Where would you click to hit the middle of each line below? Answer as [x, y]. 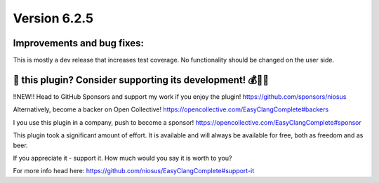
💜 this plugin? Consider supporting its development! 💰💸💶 [141, 80]
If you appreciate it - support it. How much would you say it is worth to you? [122, 158]
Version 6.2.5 [53, 18]
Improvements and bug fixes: [78, 43]
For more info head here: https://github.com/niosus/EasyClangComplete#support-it [134, 171]
